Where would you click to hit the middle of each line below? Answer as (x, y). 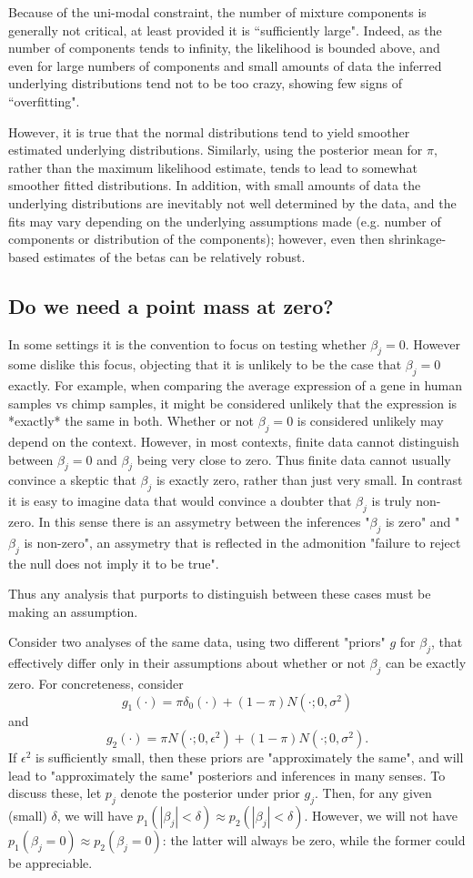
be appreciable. (50, 863)
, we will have (95, 816)
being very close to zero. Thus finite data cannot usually (294, 459)
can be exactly (426, 663)
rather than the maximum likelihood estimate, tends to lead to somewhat (213, 167)
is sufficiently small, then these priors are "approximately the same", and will (250, 757)
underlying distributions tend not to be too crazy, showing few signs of (205, 83)
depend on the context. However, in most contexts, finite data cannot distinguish (234, 442)
